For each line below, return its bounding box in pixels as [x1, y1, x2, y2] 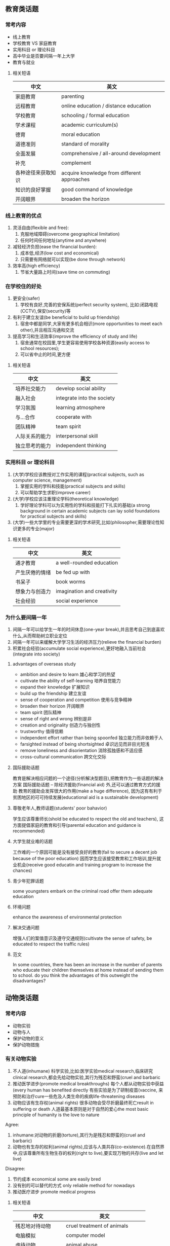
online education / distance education [61, 102, 151, 109]
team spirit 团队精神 [20, 709, 62, 715]
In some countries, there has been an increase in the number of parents [12, 961, 162, 967]
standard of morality [61, 140, 110, 147]
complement [61, 159, 92, 166]
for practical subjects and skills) [20, 513, 87, 519]
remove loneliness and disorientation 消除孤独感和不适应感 [20, 747, 143, 753]
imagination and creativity [55, 588, 117, 595]
